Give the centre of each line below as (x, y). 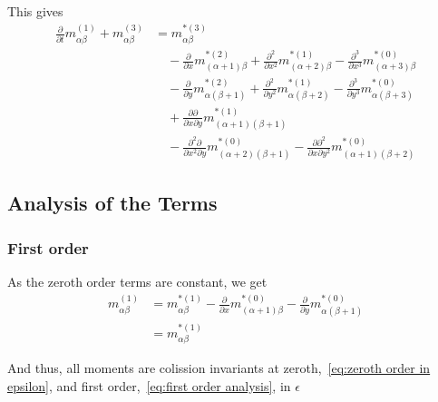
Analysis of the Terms (112, 203)
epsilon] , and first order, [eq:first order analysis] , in (149, 385)
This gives (35, 11)
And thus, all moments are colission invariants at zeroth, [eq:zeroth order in (219, 368)
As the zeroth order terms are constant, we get (137, 281)
